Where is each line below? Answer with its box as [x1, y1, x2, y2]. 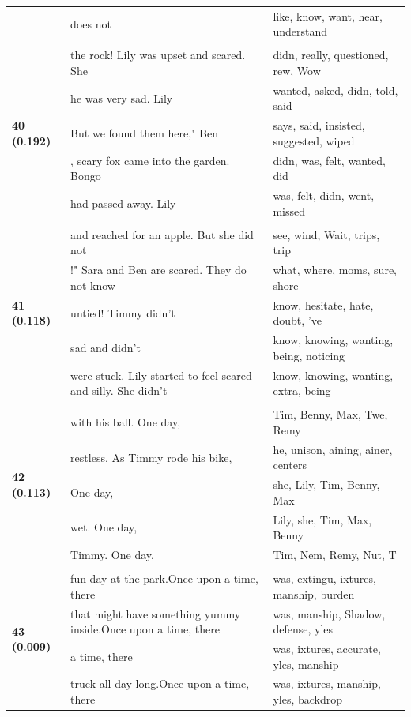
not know [70, 276, 115, 293]
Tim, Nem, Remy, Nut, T [273, 546, 397, 563]
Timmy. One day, [70, 546, 154, 563]
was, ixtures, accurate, [273, 640, 381, 657]
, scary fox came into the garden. [70, 152, 230, 168]
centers [273, 456, 307, 473]
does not [70, 15, 111, 32]
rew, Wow [273, 62, 321, 79]
